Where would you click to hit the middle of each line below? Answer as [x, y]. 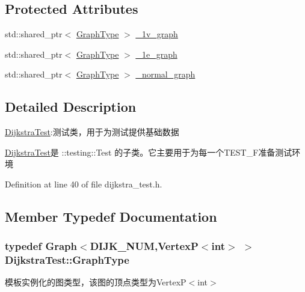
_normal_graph [165, 74]
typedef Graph [41, 246]
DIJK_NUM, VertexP [144, 246]
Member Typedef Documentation [111, 216]
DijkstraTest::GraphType [67, 260]
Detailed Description [71, 107]
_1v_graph [157, 34]
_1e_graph [156, 54]
